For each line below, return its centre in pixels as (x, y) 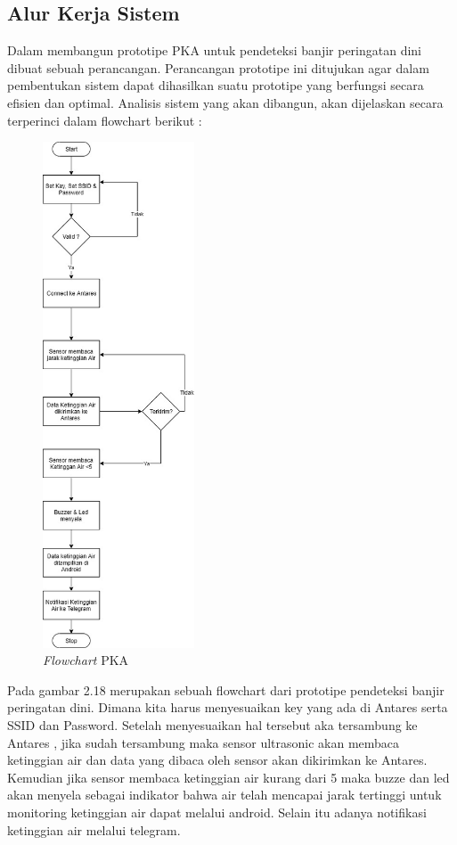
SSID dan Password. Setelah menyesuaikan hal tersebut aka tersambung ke (212, 725)
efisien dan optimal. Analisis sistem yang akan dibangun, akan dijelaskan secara (225, 102)
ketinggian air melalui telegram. (94, 829)
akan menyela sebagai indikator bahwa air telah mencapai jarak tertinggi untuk (224, 795)
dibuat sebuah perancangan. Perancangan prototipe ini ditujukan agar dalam (218, 67)
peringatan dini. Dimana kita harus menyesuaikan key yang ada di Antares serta (228, 707)
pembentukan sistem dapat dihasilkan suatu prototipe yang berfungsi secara (216, 85)
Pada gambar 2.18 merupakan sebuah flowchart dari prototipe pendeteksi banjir (226, 689)
